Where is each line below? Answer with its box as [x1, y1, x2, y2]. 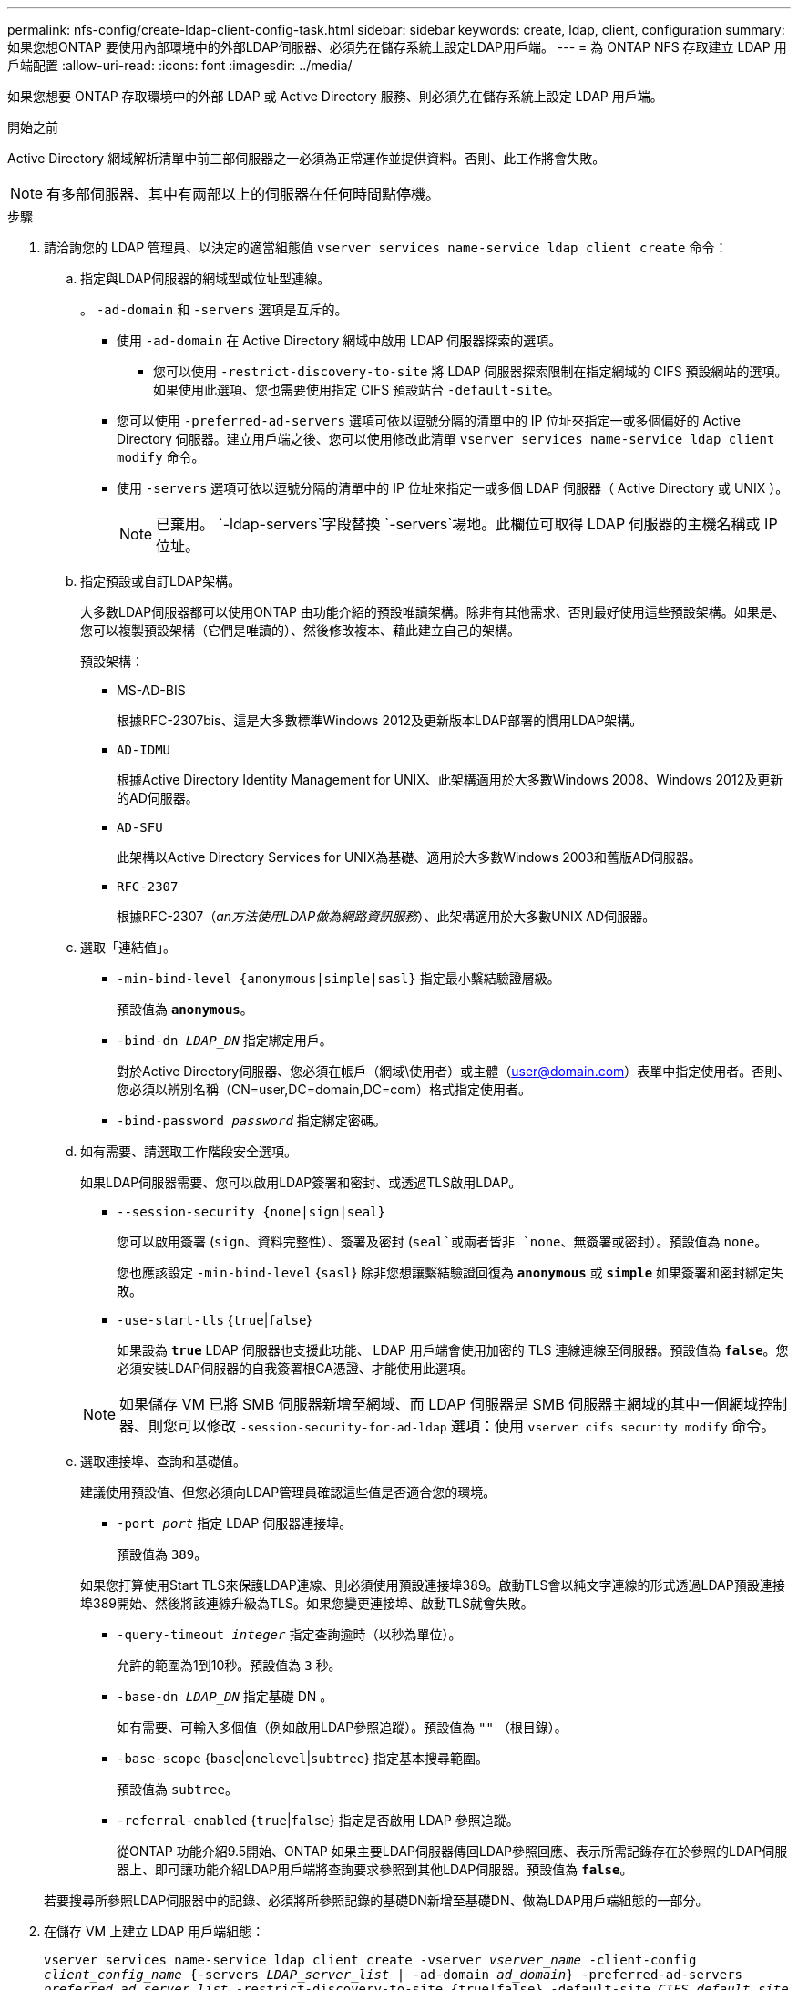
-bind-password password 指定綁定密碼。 [117, 1113, 386, 1128]
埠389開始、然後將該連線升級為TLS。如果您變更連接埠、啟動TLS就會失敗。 [80, 1595, 534, 1611]
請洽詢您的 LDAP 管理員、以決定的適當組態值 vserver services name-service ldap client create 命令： [44, 240, 728, 255]
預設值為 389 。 [117, 1546, 208, 1562]
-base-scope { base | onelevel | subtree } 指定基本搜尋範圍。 [117, 1750, 489, 1766]
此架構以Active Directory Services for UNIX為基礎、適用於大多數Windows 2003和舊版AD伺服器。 [117, 849, 701, 865]
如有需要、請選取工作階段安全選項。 [80, 1144, 297, 1159]
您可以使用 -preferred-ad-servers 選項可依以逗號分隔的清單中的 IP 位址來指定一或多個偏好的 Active [117, 413, 741, 428]
